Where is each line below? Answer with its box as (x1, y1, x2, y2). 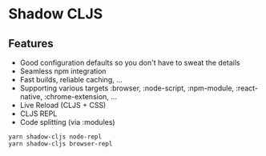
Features (8, 37, 54, 50)
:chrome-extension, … (43, 92, 118, 101)
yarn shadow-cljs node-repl (8, 133, 103, 141)
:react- (236, 83, 259, 93)
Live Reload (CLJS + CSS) (19, 101, 107, 110)
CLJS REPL (19, 109, 58, 118)
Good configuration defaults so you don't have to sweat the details (19, 58, 240, 67)
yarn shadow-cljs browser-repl (8, 140, 113, 148)
